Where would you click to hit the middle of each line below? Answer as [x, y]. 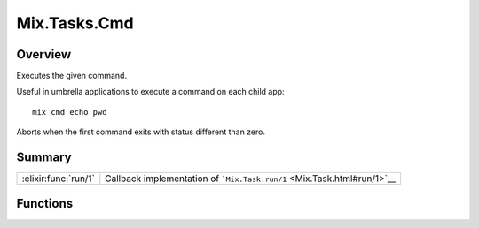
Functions [45, 203]
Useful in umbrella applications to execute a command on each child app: [150, 92]
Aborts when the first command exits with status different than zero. [141, 132]
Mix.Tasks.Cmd [75, 23]
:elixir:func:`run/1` [58, 179]
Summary [44, 158]
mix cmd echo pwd [70, 112]
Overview [44, 54]
